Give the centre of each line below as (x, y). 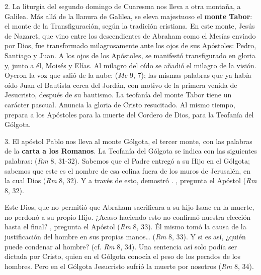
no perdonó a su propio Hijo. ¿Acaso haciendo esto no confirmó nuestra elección (128, 217)
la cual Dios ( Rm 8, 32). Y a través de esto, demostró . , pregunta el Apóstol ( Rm (131, 180)
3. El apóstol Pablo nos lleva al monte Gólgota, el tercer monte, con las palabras (128, 141)
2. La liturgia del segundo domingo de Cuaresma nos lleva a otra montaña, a (123, 6)
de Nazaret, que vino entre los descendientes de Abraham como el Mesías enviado (130, 35)
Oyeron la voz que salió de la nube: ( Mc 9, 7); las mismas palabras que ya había (128, 75)
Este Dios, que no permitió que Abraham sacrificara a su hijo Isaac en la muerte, (129, 207)
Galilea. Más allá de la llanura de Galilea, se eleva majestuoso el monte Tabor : (128, 16)
